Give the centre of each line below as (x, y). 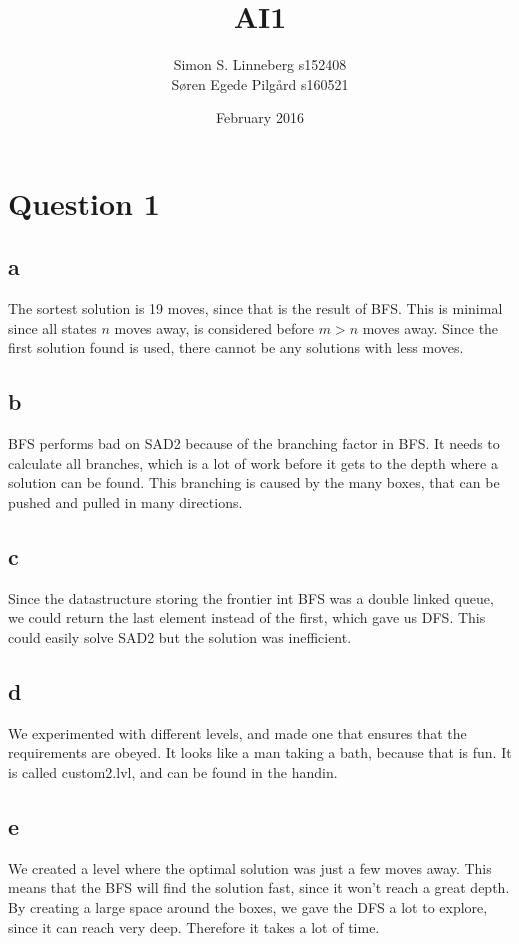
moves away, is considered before (214, 327)
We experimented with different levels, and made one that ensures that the (237, 732)
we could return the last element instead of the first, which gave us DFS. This (247, 617)
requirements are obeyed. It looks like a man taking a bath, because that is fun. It (260, 752)
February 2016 (260, 117)
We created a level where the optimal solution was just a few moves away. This (250, 867)
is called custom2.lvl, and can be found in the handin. (173, 772)
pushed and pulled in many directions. (125, 502)
